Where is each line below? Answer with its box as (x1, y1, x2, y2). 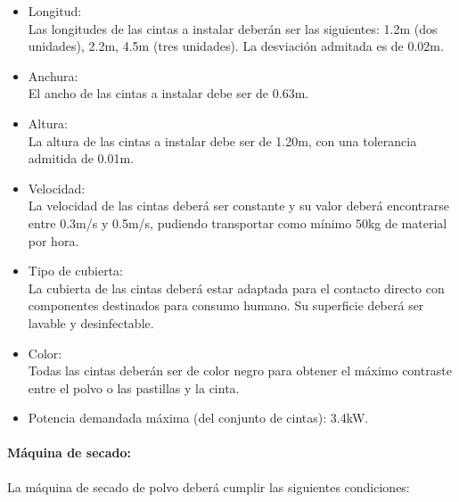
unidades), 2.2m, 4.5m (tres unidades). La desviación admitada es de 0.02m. (28, 37, 444, 55)
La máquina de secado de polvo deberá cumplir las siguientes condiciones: (7, 477, 410, 496)
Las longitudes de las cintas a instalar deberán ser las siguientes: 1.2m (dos (28, 19, 438, 37)
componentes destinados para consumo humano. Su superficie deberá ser (28, 296, 424, 315)
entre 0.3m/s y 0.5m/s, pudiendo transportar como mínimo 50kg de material (28, 213, 447, 232)
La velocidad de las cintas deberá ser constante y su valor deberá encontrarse (28, 196, 449, 215)
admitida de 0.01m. (28, 149, 135, 168)
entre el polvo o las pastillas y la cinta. (28, 378, 240, 397)
